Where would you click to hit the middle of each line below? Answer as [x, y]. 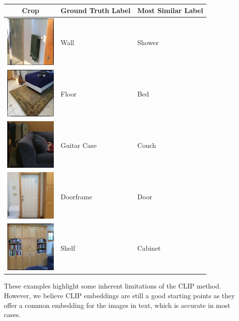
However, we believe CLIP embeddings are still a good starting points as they [119, 295]
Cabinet [149, 248]
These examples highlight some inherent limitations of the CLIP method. [112, 286]
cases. [12, 314]
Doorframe [77, 196]
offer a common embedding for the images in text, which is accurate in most [117, 305]
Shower [148, 42]
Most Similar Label [170, 10]
